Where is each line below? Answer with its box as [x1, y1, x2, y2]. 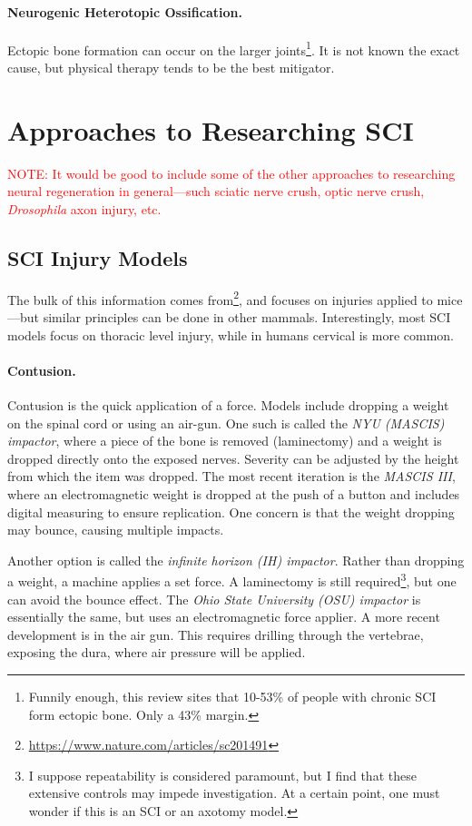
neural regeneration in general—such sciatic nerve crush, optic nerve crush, [7, 182, 425, 201]
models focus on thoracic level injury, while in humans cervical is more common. [7, 325, 454, 344]
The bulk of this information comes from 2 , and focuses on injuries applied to [7, 287, 433, 309]
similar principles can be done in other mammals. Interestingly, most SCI [43, 308, 451, 326]
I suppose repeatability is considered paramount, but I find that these [28, 765, 417, 784]
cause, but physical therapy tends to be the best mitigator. [7, 58, 335, 77]
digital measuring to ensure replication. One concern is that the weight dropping [7, 502, 455, 521]
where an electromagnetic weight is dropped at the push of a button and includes [7, 484, 460, 503]
